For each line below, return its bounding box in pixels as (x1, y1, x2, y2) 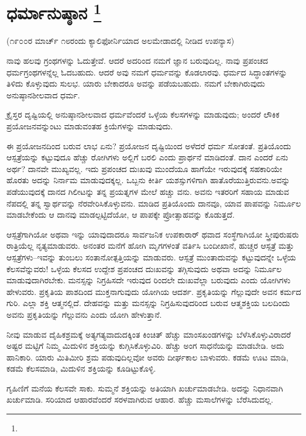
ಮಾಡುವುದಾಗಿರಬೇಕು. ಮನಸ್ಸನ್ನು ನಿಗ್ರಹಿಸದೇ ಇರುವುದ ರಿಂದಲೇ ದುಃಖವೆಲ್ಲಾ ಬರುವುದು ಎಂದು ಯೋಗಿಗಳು (6, 274, 291, 286)
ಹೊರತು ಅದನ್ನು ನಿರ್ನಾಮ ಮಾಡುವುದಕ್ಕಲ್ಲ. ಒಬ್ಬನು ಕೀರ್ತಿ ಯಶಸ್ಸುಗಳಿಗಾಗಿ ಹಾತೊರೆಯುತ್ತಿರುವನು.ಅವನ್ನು (6, 174, 290, 186)
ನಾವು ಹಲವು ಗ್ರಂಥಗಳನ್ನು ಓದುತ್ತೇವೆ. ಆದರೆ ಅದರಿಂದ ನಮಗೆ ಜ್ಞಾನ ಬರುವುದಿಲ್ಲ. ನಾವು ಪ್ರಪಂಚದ (6, 54, 269, 67)
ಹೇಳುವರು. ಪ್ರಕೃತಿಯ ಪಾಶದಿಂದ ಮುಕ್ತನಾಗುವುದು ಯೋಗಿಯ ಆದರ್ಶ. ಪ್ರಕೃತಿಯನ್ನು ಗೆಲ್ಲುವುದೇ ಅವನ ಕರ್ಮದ (6, 285, 301, 297)
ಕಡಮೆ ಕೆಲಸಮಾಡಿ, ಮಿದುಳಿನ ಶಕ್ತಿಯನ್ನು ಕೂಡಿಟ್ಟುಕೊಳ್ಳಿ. (6, 362, 156, 375)
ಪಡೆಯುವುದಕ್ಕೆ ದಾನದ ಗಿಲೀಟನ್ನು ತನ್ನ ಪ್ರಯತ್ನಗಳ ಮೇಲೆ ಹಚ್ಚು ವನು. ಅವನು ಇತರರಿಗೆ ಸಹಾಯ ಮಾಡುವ (6, 185, 290, 197)
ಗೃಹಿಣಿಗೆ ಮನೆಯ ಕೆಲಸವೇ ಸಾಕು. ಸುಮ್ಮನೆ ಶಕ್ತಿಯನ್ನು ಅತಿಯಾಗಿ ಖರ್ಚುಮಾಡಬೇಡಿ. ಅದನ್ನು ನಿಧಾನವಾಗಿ (6, 382, 283, 394)
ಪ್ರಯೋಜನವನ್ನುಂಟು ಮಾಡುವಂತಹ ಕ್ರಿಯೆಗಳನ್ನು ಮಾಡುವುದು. (6, 120, 173, 132)
